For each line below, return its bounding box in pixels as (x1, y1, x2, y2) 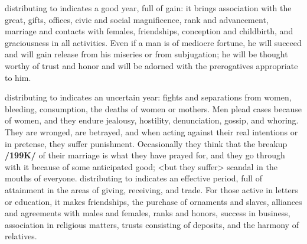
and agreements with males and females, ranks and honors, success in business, (5, 207, 290, 219)
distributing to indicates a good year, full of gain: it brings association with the (5, 2, 292, 14)
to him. (5, 71, 31, 83)
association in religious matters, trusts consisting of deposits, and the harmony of (5, 218, 299, 230)
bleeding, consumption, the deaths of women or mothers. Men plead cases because (5, 102, 302, 115)
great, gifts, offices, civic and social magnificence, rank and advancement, (5, 13, 269, 25)
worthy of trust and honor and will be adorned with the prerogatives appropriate (5, 59, 298, 71)
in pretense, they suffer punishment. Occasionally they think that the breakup (5, 137, 288, 149)
